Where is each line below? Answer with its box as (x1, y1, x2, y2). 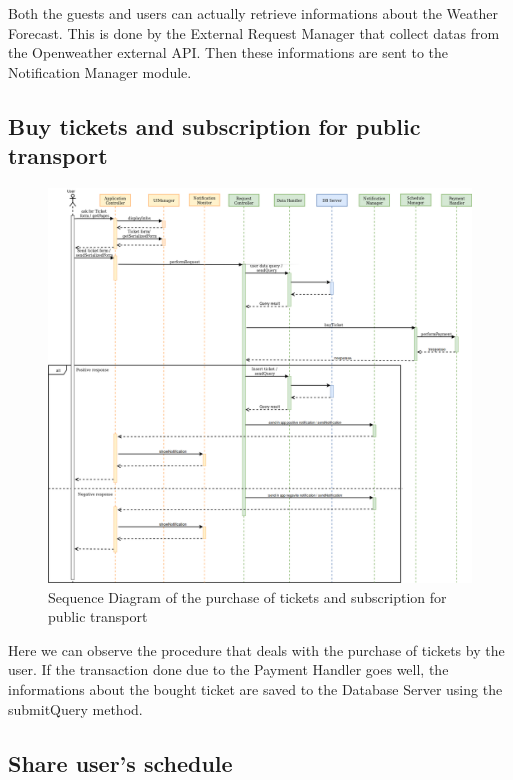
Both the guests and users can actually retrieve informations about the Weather (8, 3, 498, 23)
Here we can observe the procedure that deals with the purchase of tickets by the (8, 639, 505, 660)
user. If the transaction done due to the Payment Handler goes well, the (8, 659, 449, 680)
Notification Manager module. (8, 61, 192, 82)
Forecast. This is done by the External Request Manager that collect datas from (8, 22, 500, 43)
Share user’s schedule (8, 747, 233, 778)
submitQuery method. (8, 698, 143, 719)
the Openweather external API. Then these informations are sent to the (8, 42, 449, 63)
